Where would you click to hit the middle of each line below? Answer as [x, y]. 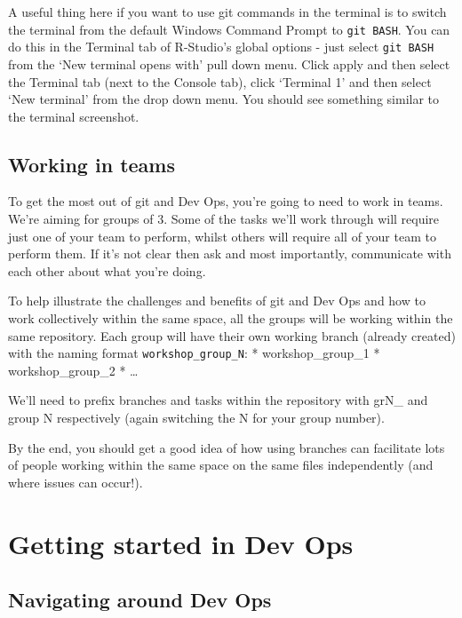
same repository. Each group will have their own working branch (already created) [232, 335]
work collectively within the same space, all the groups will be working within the [231, 318]
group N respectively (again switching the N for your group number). [196, 418]
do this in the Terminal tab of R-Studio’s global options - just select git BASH [221, 47]
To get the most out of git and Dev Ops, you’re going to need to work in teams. [226, 201]
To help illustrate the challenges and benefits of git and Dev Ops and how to [217, 301]
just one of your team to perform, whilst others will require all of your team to [222, 236]
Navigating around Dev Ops [140, 600]
